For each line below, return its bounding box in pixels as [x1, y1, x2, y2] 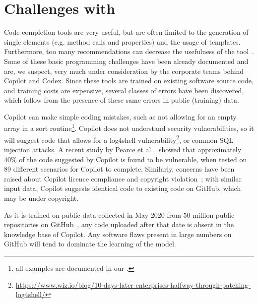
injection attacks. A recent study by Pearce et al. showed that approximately [4, 144, 242, 154]
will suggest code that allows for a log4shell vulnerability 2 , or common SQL [4, 133, 234, 145]
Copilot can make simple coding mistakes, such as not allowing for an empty [4, 111, 237, 121]
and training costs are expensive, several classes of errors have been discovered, [4, 85, 244, 95]
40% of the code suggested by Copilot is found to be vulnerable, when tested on [4, 154, 247, 164]
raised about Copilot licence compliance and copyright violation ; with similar [4, 173, 242, 183]
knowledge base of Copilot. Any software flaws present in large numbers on [4, 229, 232, 239]
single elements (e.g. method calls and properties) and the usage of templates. [4, 36, 241, 47]
